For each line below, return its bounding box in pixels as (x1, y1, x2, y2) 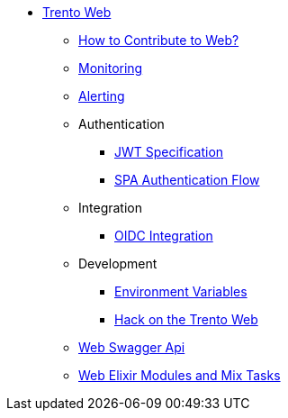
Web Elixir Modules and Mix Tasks (78, 368, 281, 383)
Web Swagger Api (78, 340, 185, 355)
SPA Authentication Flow (114, 172, 260, 187)
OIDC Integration (114, 228, 213, 243)
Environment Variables (114, 284, 247, 299)
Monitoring (78, 60, 143, 76)
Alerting (78, 88, 125, 104)
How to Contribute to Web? (78, 32, 239, 48)
